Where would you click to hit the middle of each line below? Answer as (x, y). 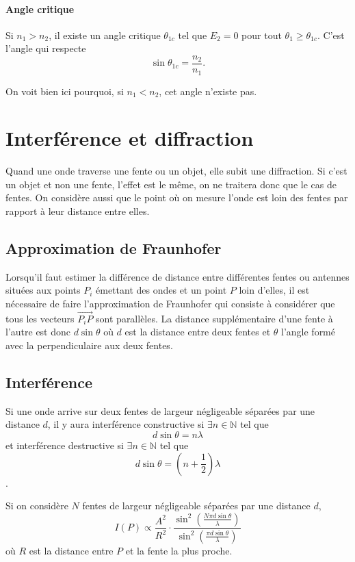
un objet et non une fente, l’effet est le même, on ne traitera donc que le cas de (171, 184)
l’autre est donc (38, 332)
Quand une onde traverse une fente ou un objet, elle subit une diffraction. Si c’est (176, 171)
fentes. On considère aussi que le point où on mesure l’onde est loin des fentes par (177, 197)
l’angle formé (308, 332)
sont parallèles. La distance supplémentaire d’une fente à (214, 318)
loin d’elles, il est (274, 290)
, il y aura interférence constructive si (126, 424)
